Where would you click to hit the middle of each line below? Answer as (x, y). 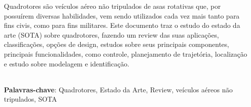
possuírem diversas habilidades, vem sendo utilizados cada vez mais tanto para (122, 15)
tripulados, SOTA (31, 99)
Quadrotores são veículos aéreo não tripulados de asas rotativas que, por (112, 6)
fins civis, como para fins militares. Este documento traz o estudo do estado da (122, 25)
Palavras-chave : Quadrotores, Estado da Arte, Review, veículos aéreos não (118, 89)
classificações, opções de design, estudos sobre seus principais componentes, (117, 44)
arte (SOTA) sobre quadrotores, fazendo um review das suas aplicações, (112, 34)
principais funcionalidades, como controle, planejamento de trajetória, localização (125, 53)
